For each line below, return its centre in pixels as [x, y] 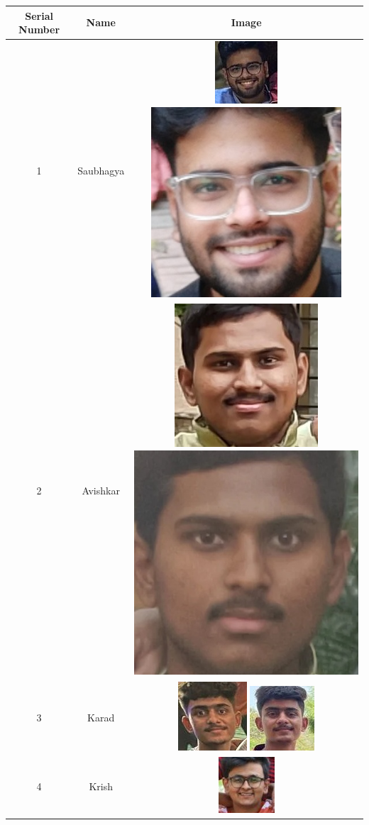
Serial [39, 15]
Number [39, 29]
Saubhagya [101, 170]
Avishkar [101, 491]
